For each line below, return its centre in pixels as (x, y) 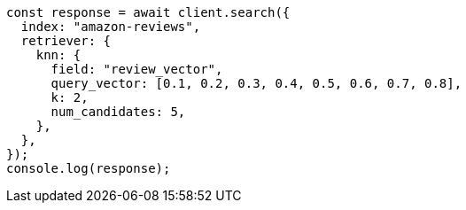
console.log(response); (89, 168)
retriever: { (66, 41)
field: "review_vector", (137, 69)
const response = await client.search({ (148, 12)
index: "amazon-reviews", (111, 27)
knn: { (58, 55)
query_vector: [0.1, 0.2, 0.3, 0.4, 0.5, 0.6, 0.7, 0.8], (256, 83)
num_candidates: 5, (118, 112)
